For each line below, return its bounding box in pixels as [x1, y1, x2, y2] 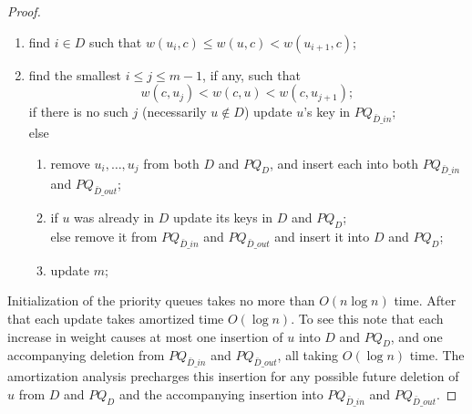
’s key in [303, 102, 351, 121]
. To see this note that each [291, 308, 444, 327]
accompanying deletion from [7, 346, 165, 365]
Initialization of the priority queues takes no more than [7, 291, 315, 310]
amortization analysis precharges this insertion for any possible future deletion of [7, 367, 459, 386]
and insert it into [274, 226, 370, 245]
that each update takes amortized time [7, 308, 224, 327]
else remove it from [50, 226, 158, 245]
